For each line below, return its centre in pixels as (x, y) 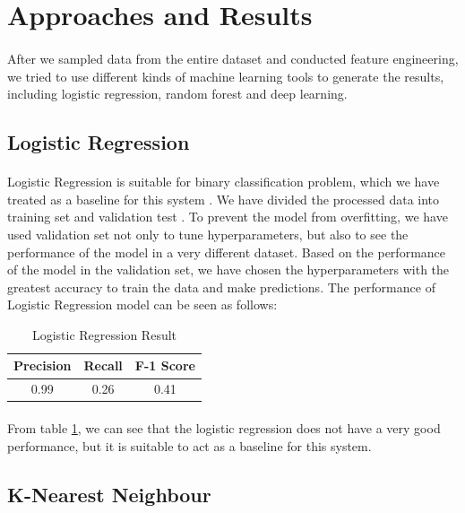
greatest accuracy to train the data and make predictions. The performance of (221, 287)
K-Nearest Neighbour (109, 494)
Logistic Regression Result (104, 334)
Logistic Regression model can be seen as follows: (142, 304)
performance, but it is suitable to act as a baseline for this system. (189, 445)
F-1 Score (165, 365)
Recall (103, 365)
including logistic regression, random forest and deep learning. (177, 94)
